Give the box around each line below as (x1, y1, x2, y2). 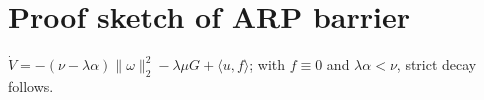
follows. (8, 75, 54, 96)
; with (249, 54, 286, 75)
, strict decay (396, 54, 477, 75)
